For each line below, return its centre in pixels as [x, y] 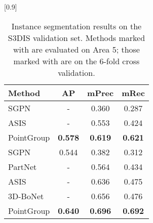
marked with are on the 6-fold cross [76, 61]
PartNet [23, 166]
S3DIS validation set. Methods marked [76, 37]
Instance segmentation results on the [76, 26]
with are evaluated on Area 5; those [76, 49]
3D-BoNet [26, 196]
